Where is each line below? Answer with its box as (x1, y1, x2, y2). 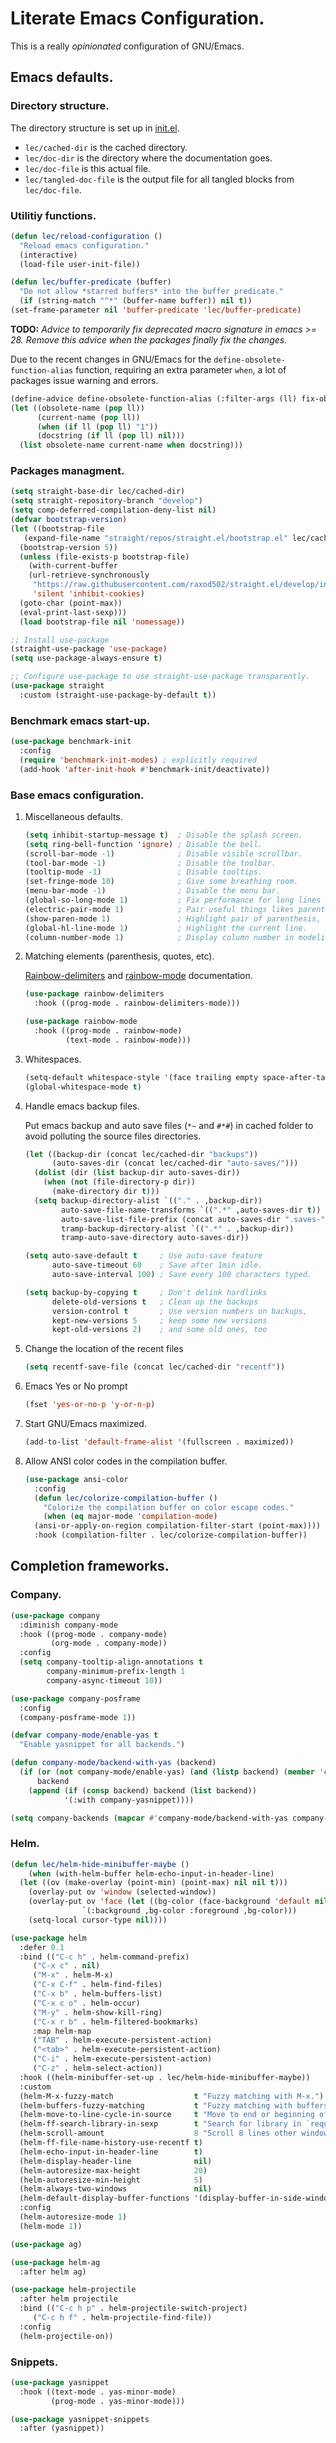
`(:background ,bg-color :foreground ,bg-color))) (81, 1906, 298, 1916)
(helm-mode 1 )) (19, 2221, 83, 2231)
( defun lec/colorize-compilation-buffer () (34, 1493, 218, 1503)
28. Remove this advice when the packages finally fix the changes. (10, 333, 288, 346)
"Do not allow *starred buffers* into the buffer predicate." (19, 287, 284, 297)
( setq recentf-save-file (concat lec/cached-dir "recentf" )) (24, 1362, 286, 1372)
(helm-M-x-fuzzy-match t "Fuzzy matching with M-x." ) (19, 2091, 325, 2101)
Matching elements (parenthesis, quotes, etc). (24, 950, 215, 962)
